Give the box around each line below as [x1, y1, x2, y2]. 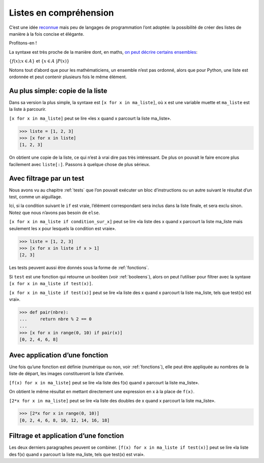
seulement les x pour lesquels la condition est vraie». [9, 225, 116, 231]
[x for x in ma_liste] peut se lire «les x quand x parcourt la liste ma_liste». [9, 115, 171, 121]
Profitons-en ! [9, 40, 37, 46]
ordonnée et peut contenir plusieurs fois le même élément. [9, 74, 127, 80]
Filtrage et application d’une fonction [9, 432, 124, 440]
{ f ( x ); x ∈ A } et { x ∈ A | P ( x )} [9, 58, 69, 64]
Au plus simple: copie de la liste [9, 86, 108, 95]
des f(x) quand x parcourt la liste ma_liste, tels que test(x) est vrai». [9, 451, 145, 457]
